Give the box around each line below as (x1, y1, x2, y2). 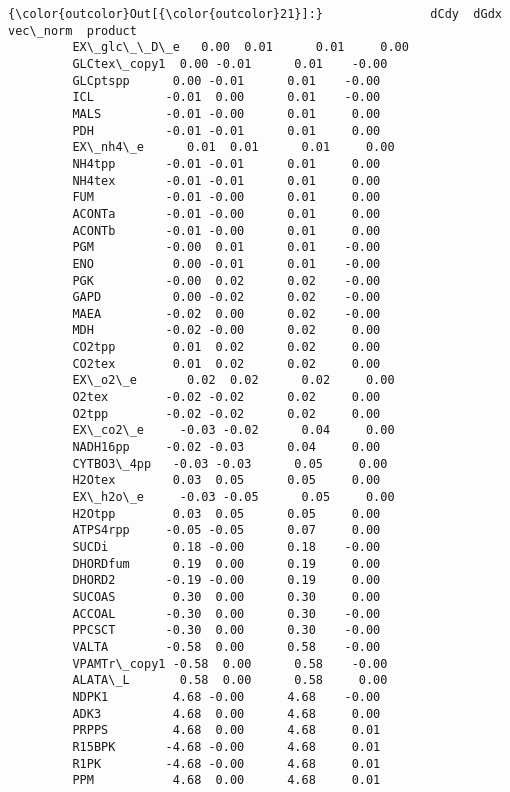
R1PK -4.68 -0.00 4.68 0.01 (72, 756, 381, 771)
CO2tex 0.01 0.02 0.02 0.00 (72, 356, 381, 371)
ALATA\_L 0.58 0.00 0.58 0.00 (72, 673, 388, 688)
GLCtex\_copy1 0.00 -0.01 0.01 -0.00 (72, 56, 388, 71)
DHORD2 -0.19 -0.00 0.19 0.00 (72, 573, 381, 588)
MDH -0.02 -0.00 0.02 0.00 (72, 323, 381, 338)
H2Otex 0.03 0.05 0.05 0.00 (72, 473, 381, 488)
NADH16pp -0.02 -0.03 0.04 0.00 (72, 440, 381, 455)
